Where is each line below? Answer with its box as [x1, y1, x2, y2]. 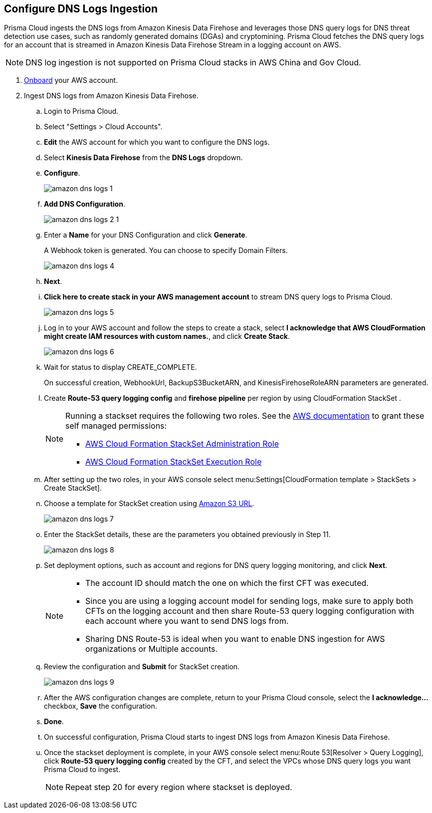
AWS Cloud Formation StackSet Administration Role [85, 439, 279, 449]
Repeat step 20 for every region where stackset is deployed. [65, 782, 292, 793]
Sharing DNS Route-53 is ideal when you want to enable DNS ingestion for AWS [85, 634, 385, 644]
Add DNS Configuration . [44, 200, 125, 209]
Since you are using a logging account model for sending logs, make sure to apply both [85, 596, 413, 606]
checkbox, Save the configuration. [44, 702, 157, 711]
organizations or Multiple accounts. [85, 644, 218, 654]
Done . [44, 717, 64, 726]
